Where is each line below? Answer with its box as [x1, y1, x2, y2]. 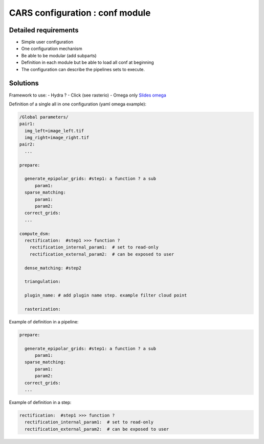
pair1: [19, 121, 35, 127]
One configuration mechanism [21, 46, 83, 51]
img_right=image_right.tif [24, 135, 89, 141]
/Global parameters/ [19, 114, 68, 120]
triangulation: [24, 279, 61, 284]
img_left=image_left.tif [24, 128, 84, 133]
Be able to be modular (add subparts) [21, 52, 97, 58]
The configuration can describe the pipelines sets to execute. [21, 66, 145, 72]
